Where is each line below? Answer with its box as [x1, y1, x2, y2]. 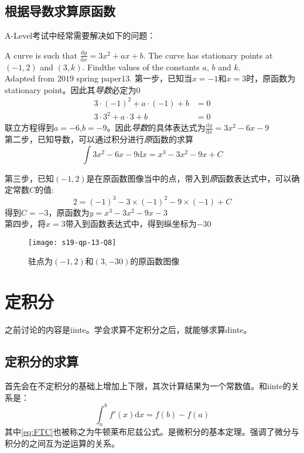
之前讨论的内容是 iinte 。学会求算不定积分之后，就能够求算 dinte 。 [5, 323, 252, 336]
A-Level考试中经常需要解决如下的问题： [5, 29, 156, 42]
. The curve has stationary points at [143, 49, 273, 61]
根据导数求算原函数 [5, 2, 115, 20]
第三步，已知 [5, 172, 54, 184]
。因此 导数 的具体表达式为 [107, 121, 206, 134]
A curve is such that [5, 49, 77, 61]
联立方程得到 [5, 121, 54, 134]
